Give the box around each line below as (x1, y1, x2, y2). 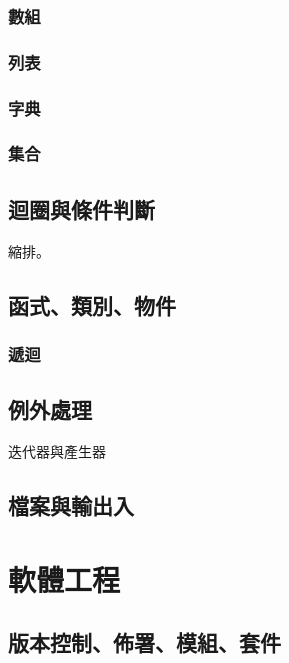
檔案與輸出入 (8, 489, 134, 520)
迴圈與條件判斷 (8, 193, 155, 224)
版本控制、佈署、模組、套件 (8, 627, 281, 658)
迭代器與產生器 (8, 441, 106, 461)
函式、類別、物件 (8, 289, 176, 320)
